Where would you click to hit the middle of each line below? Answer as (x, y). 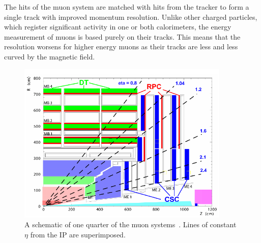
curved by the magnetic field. (50, 56)
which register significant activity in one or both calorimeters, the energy (118, 27)
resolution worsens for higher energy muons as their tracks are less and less (121, 47)
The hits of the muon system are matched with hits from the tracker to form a (127, 7)
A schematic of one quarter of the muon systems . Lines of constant (130, 224)
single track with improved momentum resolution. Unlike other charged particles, (131, 17)
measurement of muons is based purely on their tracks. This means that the (122, 36)
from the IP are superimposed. (78, 235)
